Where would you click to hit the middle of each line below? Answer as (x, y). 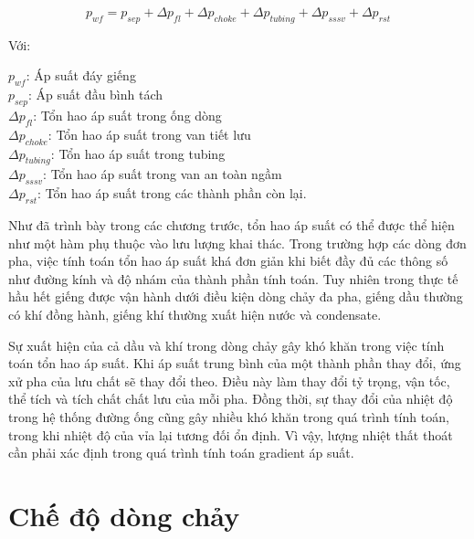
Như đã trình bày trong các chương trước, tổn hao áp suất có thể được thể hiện (232, 224)
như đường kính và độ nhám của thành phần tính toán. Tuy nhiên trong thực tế (233, 278)
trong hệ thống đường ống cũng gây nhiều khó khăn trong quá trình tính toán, (229, 416)
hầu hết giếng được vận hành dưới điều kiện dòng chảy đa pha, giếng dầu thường (236, 296)
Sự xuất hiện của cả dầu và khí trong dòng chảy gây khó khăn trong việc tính (226, 345)
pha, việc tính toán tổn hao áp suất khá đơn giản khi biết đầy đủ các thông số (228, 261)
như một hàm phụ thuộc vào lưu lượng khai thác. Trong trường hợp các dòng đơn (237, 243)
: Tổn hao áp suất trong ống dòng (127, 115)
